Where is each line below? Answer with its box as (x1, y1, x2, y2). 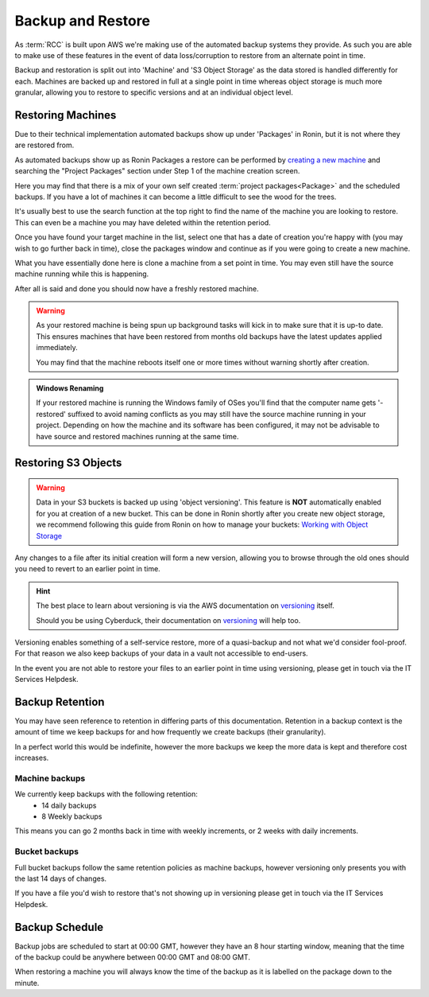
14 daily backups (41, 800, 97, 810)
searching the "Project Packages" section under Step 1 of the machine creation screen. (14, 166, 300, 176)
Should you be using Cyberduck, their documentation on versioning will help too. (36, 615, 301, 625)
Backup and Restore (14, 12, 151, 29)
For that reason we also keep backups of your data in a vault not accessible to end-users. (14, 648, 309, 658)
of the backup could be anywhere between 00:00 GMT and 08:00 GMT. (14, 952, 250, 962)
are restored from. (14, 140, 75, 150)
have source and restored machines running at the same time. (36, 431, 239, 441)
